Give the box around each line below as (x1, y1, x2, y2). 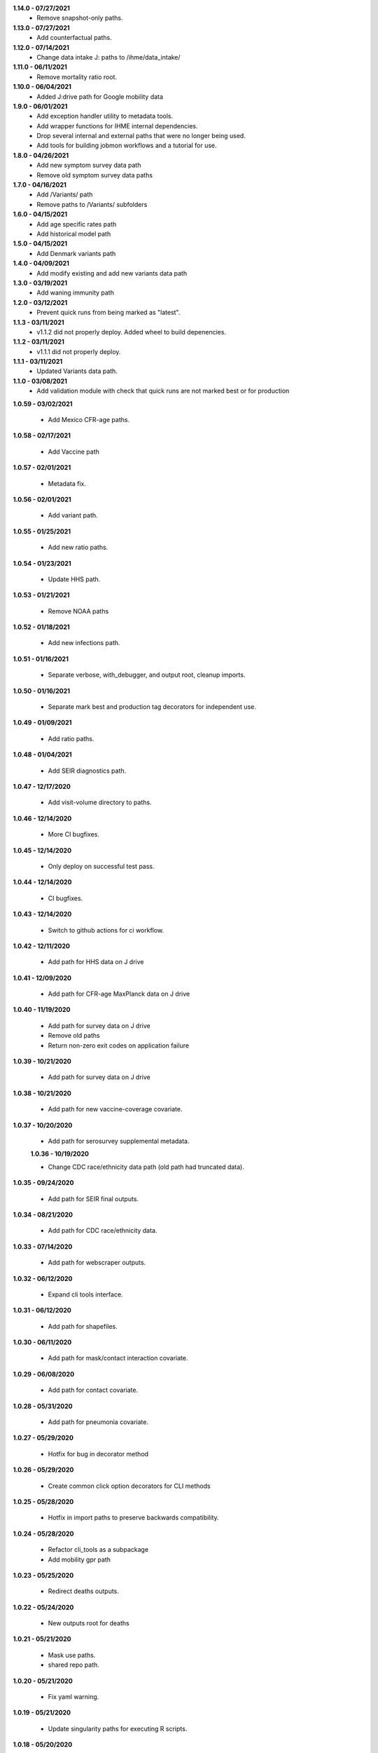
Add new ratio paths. (48, 543, 108, 552)
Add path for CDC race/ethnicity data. (48, 1226, 157, 1235)
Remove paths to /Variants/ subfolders (36, 200, 148, 208)
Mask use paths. (48, 1651, 96, 1659)
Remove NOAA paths (48, 607, 109, 615)
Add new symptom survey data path (36, 161, 141, 170)
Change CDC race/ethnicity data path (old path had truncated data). (48, 1163, 244, 1171)
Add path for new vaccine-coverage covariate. (48, 1105, 183, 1114)
